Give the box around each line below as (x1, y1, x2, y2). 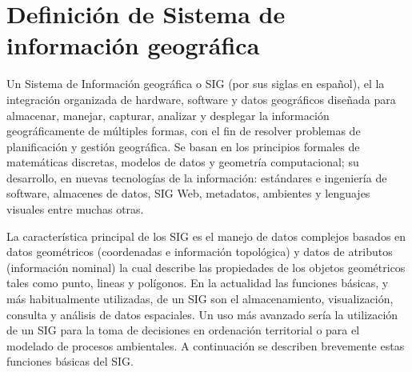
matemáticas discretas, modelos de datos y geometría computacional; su (6, 154, 359, 170)
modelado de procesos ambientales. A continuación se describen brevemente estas (6, 337, 405, 354)
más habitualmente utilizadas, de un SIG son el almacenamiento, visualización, (6, 290, 394, 307)
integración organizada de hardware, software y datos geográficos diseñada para (6, 90, 396, 107)
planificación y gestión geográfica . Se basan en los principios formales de (6, 138, 360, 154)
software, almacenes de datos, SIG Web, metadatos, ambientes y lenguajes (6, 185, 370, 202)
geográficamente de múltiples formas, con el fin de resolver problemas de (6, 122, 361, 139)
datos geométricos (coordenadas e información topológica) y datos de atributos (6, 243, 393, 260)
